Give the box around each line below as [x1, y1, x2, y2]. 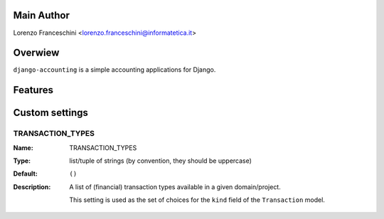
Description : [13, 182, 51, 191]
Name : [13, 143, 33, 152]
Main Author [13, 9, 70, 21]
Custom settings [13, 107, 89, 119]
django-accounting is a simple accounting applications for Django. [13, 65, 216, 74]
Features [13, 84, 53, 96]
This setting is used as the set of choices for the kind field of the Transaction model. [69, 196, 325, 204]
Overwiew [13, 47, 60, 59]
